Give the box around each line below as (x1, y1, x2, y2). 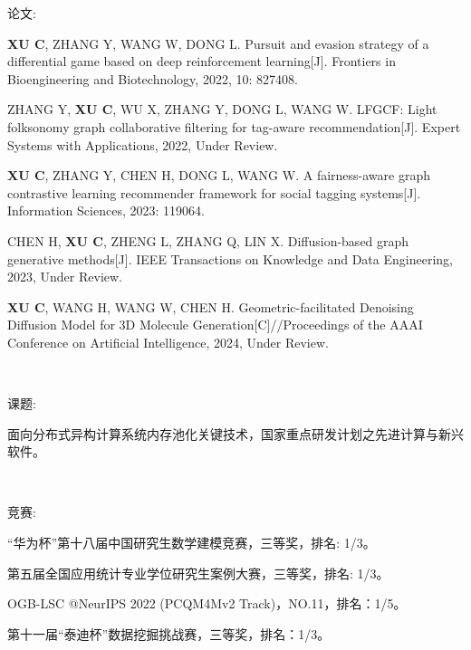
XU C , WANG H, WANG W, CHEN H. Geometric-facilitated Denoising (7, 297, 414, 316)
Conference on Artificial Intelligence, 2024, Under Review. (7, 332, 329, 351)
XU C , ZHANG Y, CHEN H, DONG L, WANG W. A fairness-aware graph (7, 166, 430, 185)
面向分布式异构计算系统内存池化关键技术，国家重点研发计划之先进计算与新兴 (7, 424, 464, 443)
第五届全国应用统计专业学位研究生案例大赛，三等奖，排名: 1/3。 (7, 563, 389, 582)
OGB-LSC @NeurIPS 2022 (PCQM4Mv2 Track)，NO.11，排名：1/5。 (7, 594, 407, 613)
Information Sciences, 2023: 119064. (7, 201, 205, 220)
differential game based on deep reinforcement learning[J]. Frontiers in (7, 52, 396, 71)
